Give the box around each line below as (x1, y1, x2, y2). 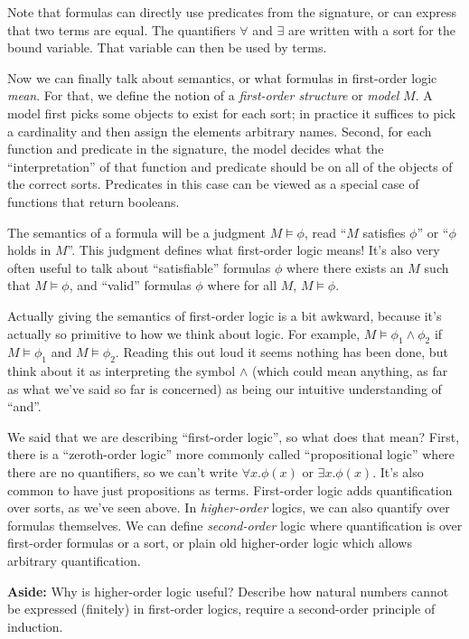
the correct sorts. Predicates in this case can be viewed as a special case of (7, 174, 419, 193)
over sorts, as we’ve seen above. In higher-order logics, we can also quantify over (7, 498, 450, 517)
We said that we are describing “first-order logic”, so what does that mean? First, (7, 427, 460, 446)
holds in (7, 240, 52, 259)
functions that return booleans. (7, 192, 180, 211)
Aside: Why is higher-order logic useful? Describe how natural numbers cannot (7, 581, 449, 600)
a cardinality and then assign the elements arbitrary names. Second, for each (7, 121, 432, 140)
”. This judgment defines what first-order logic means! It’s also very (67, 240, 440, 259)
